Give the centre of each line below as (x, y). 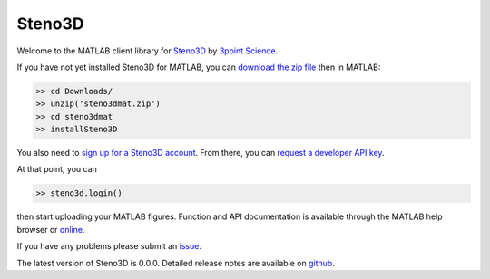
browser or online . (51, 229)
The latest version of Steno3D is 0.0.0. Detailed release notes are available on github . (176, 263)
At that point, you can (57, 169)
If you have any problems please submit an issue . (109, 246)
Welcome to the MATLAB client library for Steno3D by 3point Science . (147, 51)
